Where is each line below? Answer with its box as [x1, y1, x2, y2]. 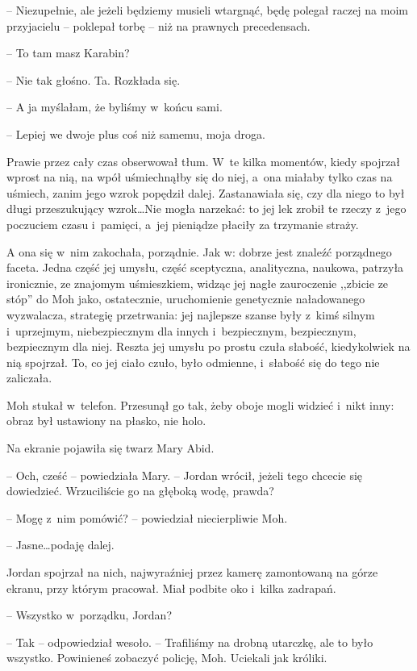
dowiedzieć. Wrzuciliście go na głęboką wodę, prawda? [6, 482, 274, 499]
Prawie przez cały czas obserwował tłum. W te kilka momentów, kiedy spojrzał [6, 152, 400, 169]
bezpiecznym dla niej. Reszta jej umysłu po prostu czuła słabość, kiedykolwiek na [6, 338, 411, 355]
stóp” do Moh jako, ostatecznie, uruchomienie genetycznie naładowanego [6, 290, 365, 307]
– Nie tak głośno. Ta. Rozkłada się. [6, 71, 181, 88]
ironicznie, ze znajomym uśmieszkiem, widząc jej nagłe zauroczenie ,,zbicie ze [6, 274, 389, 291]
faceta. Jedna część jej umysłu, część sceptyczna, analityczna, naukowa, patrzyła [6, 259, 404, 276]
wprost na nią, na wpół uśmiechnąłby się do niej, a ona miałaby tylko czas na [6, 169, 393, 185]
